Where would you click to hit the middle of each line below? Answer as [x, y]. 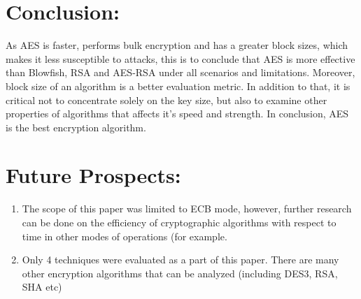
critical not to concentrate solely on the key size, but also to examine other [167, 100]
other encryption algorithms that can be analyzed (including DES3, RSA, [180, 273]
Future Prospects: [93, 175]
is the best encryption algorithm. [76, 127]
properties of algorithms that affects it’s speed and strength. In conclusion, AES [177, 114]
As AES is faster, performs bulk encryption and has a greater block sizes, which [177, 45]
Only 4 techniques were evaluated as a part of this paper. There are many [180, 260]
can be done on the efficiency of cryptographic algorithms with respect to [179, 222]
